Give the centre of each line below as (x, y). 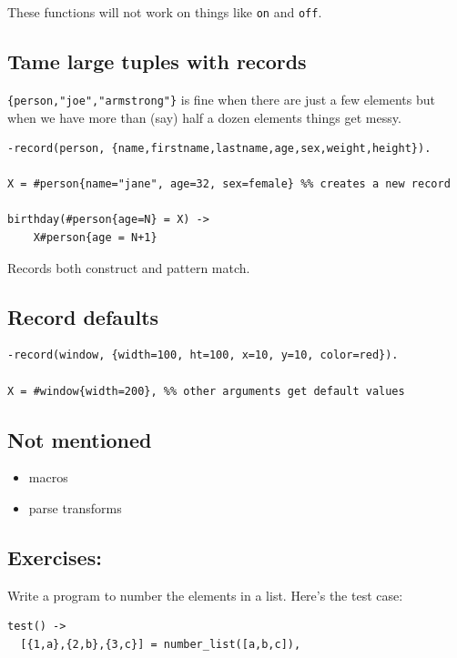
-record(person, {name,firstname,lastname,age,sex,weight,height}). (219, 149)
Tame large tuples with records (157, 61)
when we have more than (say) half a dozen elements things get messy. (204, 117)
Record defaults (83, 316)
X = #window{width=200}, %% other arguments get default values (206, 391)
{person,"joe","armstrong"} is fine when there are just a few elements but (221, 99)
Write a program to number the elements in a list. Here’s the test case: (205, 595)
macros (48, 477)
